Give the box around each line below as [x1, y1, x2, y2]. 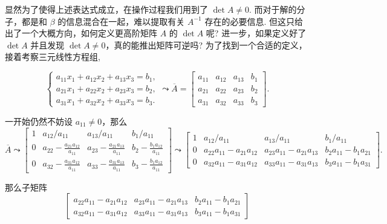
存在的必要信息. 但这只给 [204, 15, 303, 27]
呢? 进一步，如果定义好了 [206, 27, 307, 39]
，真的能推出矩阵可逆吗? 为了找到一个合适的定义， [105, 38, 307, 51]
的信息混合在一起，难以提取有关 [57, 15, 185, 27]
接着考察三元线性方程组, [5, 50, 100, 63]
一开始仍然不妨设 [5, 114, 73, 127]
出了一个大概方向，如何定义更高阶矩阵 [5, 27, 157, 39]
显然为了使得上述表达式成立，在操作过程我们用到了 [5, 3, 208, 15]
